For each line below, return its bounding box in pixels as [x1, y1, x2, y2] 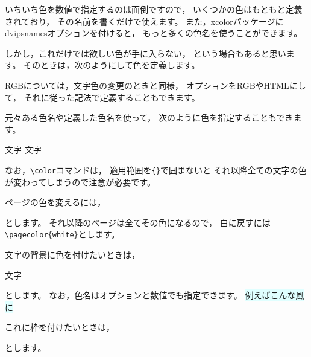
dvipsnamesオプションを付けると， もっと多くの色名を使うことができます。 [5, 27, 303, 39]
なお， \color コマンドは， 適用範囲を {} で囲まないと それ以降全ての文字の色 [5, 163, 307, 176]
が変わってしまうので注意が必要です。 [5, 175, 155, 188]
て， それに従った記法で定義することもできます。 [5, 91, 200, 103]
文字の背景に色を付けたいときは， [5, 248, 140, 261]
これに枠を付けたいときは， [5, 321, 115, 333]
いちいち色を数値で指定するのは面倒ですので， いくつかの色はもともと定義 [5, 3, 303, 15]
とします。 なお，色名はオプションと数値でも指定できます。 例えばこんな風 [5, 289, 304, 301]
